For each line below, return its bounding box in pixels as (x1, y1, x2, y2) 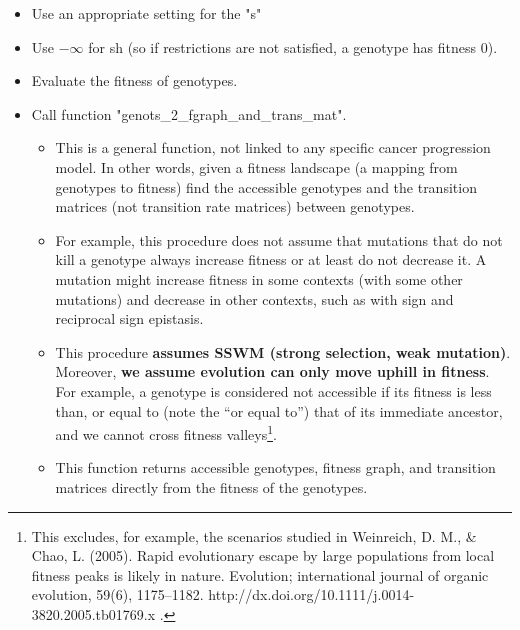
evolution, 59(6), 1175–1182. (31, 584, 204, 605)
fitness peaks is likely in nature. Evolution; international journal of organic (31, 564, 489, 585)
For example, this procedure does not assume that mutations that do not (55, 229, 503, 250)
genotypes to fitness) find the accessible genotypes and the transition (55, 176, 477, 197)
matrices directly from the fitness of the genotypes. (55, 476, 368, 497)
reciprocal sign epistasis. (55, 308, 204, 329)
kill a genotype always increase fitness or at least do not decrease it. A (55, 249, 487, 270)
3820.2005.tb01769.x (31, 603, 156, 624)
